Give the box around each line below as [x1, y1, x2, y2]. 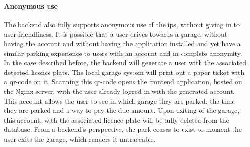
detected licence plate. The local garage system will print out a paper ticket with [4, 67, 245, 77]
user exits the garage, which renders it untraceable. [4, 133, 156, 144]
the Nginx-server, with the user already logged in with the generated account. [4, 86, 235, 96]
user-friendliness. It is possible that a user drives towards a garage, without [4, 29, 228, 39]
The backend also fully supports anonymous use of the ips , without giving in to [4, 19, 240, 29]
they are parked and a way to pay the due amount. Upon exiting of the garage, [4, 105, 240, 115]
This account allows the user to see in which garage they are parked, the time [4, 95, 235, 106]
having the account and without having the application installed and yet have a [4, 38, 241, 48]
